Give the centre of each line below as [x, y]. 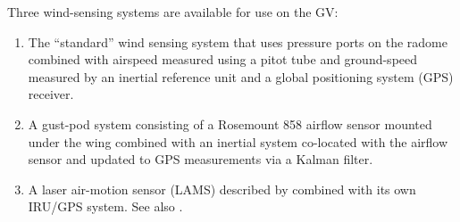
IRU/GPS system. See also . [105, 206]
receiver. [51, 94]
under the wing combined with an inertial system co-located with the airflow [238, 141]
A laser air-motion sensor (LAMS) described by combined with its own [222, 189]
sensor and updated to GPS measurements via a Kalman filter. [201, 159]
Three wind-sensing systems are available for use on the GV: [173, 12]
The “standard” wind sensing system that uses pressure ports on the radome [238, 41]
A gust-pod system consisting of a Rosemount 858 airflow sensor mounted [230, 123]
